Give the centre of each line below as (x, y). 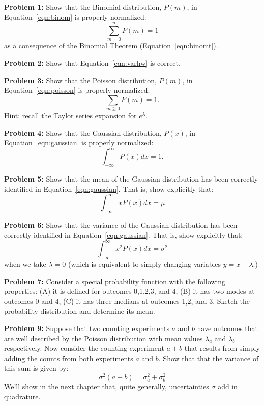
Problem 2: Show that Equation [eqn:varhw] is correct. (92, 62)
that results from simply (222, 348)
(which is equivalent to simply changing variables (144, 264)
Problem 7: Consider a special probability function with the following (115, 281)
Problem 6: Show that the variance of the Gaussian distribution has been (121, 225)
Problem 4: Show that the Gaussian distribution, (83, 132)
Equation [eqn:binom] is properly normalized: (75, 17)
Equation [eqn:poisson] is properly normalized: (77, 90)
